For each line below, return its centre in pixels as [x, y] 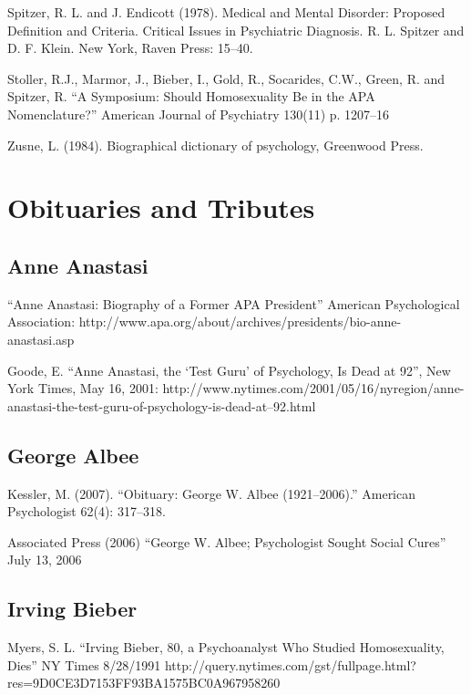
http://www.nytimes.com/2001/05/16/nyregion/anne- [313, 388]
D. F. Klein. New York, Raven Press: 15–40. [130, 48]
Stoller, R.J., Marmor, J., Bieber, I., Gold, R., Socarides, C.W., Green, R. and [226, 78]
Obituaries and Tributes [161, 207]
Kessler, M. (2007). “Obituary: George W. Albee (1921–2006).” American [212, 493]
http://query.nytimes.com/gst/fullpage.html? [290, 664]
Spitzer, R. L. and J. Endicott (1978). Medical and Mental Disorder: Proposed [226, 12]
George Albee [73, 455]
